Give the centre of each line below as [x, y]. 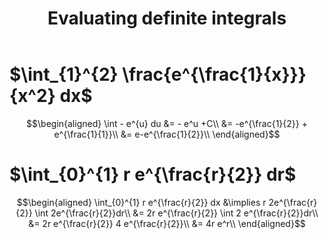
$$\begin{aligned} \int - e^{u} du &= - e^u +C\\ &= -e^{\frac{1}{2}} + [167, 123]
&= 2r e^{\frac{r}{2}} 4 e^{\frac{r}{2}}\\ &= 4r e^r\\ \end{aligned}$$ [167, 223]
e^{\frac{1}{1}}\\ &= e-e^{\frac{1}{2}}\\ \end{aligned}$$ [167, 134]
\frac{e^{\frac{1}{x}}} [214, 74]
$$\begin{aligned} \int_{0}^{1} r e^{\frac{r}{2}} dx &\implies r [141, 202]
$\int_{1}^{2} [64, 74]
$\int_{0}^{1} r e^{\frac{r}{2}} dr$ [153, 174]
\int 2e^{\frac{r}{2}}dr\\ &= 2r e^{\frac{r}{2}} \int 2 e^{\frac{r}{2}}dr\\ [176, 213]
